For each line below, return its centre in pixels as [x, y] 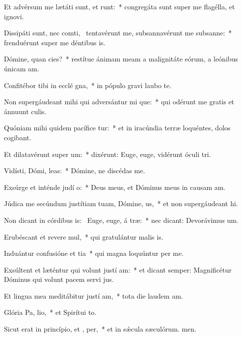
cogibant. [18, 137]
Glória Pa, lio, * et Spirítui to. [50, 312]
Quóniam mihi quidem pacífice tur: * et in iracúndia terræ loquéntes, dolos [117, 128]
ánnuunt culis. [25, 111]
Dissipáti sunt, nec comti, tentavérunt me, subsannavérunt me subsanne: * [118, 33]
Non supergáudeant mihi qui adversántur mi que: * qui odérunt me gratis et [119, 102]
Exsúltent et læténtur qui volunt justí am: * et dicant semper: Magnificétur [118, 269]
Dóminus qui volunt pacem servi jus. [59, 279]
